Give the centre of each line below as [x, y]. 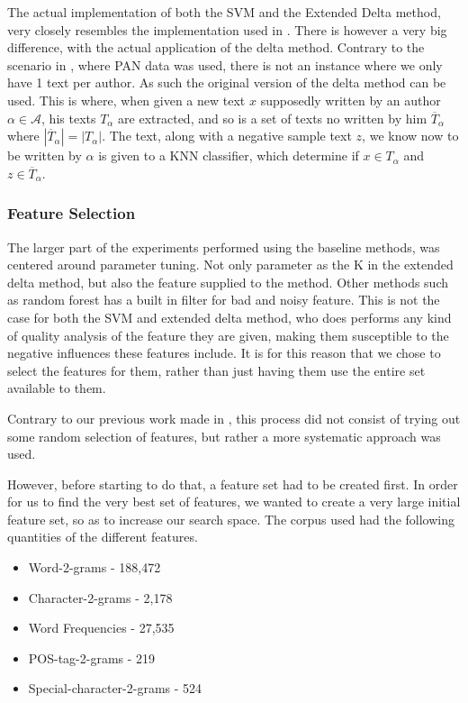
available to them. [57, 388]
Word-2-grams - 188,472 [94, 567]
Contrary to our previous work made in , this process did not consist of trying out [234, 418]
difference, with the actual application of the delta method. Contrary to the [216, 47]
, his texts [69, 118]
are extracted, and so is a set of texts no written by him [273, 118]
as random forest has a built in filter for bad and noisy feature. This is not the [224, 300]
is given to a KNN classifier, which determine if [229, 155]
